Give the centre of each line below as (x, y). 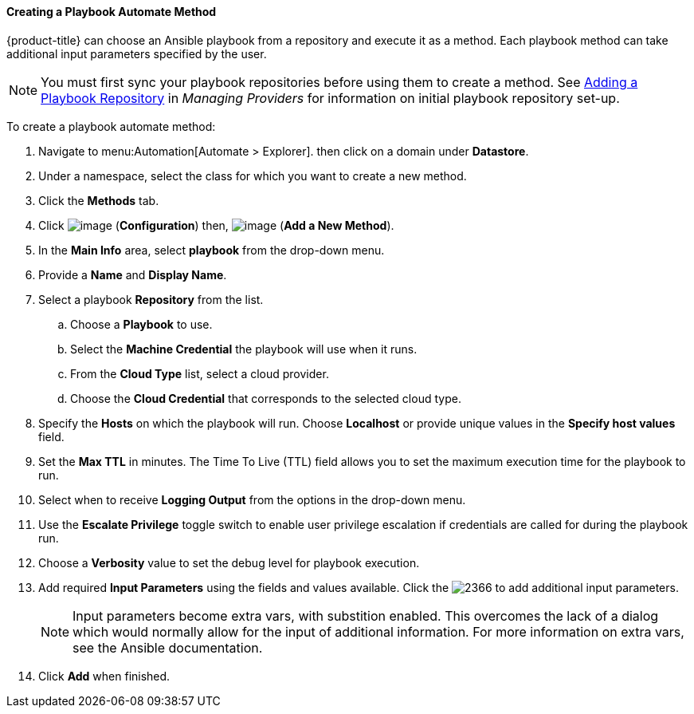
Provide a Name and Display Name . (133, 274)
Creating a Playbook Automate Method (112, 12)
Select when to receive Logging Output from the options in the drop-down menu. (252, 499)
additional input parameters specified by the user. (137, 53)
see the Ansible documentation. (168, 647)
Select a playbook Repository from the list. (151, 299)
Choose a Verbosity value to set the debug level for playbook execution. (229, 562)
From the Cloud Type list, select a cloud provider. (200, 373)
